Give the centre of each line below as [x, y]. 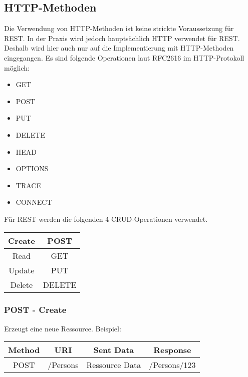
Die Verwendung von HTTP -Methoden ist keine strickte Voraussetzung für [119, 28]
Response [172, 350]
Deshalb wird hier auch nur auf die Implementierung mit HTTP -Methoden [119, 48]
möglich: [17, 67]
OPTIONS [32, 168]
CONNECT [34, 202]
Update [22, 270]
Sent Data [114, 350]
